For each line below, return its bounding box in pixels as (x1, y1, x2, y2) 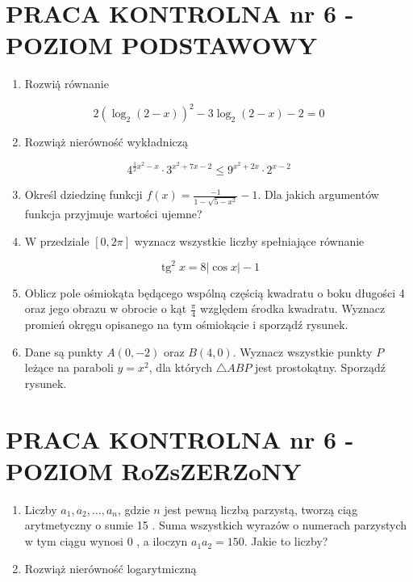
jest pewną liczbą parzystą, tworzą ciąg (164, 500, 358, 517)
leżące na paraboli (24, 359, 114, 376)
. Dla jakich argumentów (257, 186, 379, 203)
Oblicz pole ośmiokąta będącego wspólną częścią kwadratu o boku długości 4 (24, 284, 405, 301)
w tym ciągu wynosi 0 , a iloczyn (24, 533, 188, 550)
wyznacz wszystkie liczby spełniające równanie (134, 232, 365, 249)
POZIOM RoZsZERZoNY (6, 453, 302, 487)
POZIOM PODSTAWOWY (6, 28, 318, 61)
